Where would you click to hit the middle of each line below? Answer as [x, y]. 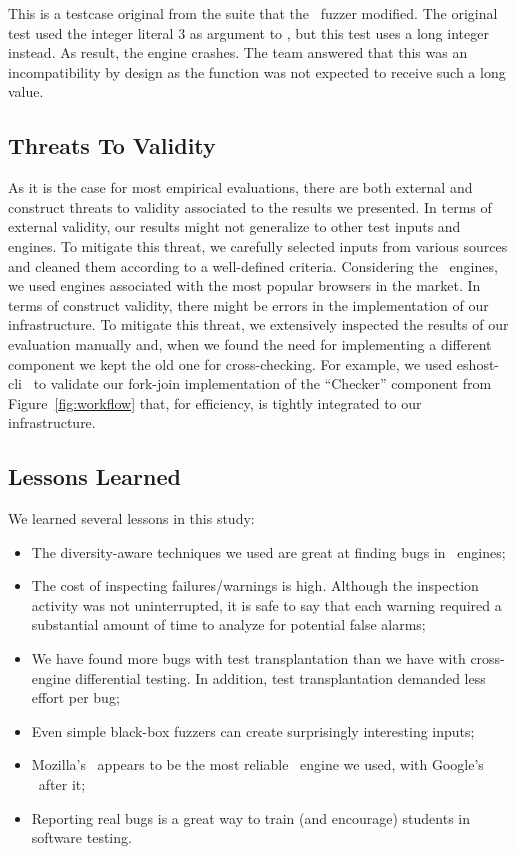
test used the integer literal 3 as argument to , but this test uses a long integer [248, 32]
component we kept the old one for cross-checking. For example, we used [230, 363]
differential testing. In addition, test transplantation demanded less [280, 677]
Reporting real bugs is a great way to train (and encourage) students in [250, 817]
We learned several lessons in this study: [131, 518]
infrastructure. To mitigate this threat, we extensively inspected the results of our [258, 324]
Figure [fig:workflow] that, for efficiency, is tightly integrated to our [215, 402]
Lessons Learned [94, 476]
